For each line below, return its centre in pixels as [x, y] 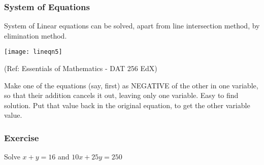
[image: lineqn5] [33, 52]
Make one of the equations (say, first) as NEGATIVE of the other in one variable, [131, 85]
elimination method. [36, 35]
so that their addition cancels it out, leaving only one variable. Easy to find [121, 95]
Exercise [22, 137]
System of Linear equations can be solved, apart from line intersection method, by [132, 26]
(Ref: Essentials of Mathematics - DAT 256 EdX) [81, 68]
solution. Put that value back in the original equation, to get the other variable [127, 105]
